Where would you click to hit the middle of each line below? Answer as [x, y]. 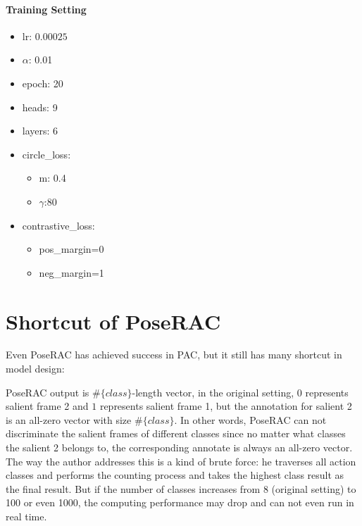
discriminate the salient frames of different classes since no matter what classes [176, 433]
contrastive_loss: [58, 225]
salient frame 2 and [47, 406]
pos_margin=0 [71, 249]
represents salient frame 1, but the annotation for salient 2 [226, 406]
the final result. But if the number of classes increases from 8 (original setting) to [181, 488]
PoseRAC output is [48, 392]
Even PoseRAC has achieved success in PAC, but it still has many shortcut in [174, 355]
